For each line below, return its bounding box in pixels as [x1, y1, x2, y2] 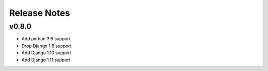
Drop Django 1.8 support [21, 43, 71, 49]
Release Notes [9, 7, 70, 18]
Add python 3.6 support [21, 36, 70, 42]
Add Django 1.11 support [21, 57, 70, 63]
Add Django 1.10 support [21, 50, 71, 56]
